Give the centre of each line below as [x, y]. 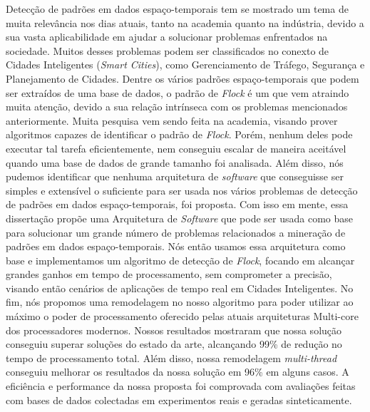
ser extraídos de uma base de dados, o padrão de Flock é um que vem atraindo [178, 92]
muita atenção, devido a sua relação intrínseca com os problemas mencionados [177, 107]
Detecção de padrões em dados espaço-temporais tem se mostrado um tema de [177, 9]
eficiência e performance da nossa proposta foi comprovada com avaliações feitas [181, 386]
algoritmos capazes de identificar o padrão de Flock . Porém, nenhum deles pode [179, 134]
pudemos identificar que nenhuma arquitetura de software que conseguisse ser [175, 176]
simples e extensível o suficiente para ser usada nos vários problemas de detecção [182, 190]
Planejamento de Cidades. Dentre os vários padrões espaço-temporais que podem [183, 78]
